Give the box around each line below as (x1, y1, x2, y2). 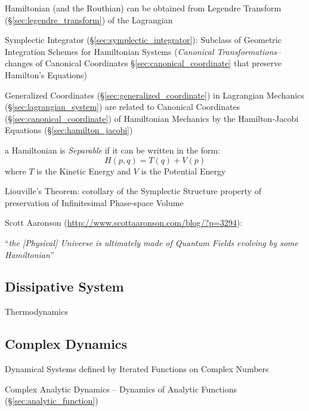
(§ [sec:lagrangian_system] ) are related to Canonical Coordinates (5, 100, 240, 113)
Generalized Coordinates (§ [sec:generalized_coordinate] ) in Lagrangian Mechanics (5, 88, 304, 101)
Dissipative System (5, 277, 124, 296)
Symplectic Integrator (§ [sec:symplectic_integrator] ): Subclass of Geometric (5, 33, 282, 46)
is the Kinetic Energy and (36, 164, 131, 177)
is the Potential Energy (141, 164, 226, 177)
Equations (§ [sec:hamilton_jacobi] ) (5, 124, 133, 136)
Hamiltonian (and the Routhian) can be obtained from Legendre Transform (5, 2, 282, 14)
